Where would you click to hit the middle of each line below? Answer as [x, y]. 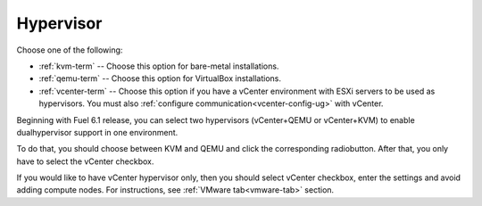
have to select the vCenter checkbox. [85, 161]
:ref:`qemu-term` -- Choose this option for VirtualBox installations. [160, 78]
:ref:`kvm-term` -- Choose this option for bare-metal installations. [159, 66]
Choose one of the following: [70, 50]
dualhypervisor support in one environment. [97, 132]
